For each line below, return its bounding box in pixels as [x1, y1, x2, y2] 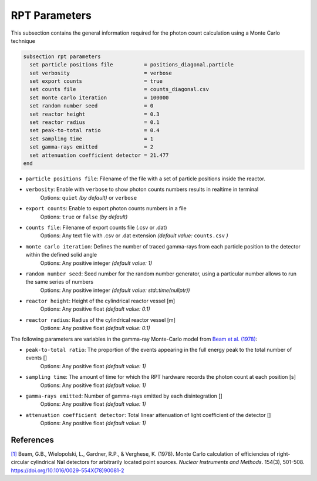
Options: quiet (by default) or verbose [40, 194, 137, 201]
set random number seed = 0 [29, 103, 154, 109]
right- [276, 450, 291, 458]
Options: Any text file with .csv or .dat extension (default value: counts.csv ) [40, 232, 228, 239]
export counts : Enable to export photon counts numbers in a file [25, 205, 187, 212]
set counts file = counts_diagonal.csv [29, 86, 210, 93]
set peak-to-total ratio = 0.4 [29, 127, 160, 134]
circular [11, 459, 29, 466]
